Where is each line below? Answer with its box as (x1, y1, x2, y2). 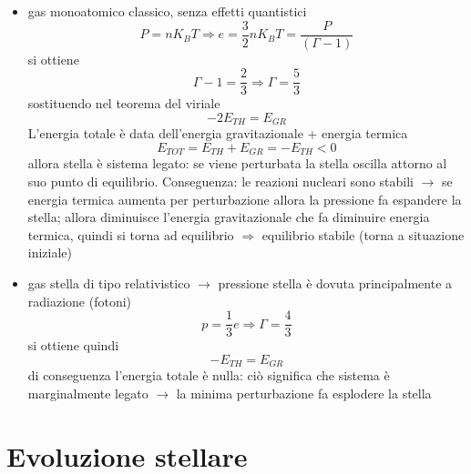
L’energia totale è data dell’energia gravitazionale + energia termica (27, 124, 408, 143)
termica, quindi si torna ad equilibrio (27, 225, 234, 244)
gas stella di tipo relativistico (27, 273, 190, 292)
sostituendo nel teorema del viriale (27, 94, 220, 113)
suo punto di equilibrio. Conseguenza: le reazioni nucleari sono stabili (27, 172, 414, 190)
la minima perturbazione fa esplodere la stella (176, 383, 432, 402)
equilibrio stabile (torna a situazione (261, 225, 465, 244)
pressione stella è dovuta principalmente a (218, 273, 453, 292)
